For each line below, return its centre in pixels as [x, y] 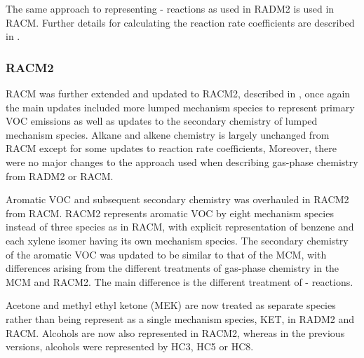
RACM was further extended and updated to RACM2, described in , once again [178, 93]
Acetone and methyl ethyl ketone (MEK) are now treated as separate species [171, 305]
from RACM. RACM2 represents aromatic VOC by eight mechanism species [170, 213]
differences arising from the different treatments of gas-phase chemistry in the [173, 268]
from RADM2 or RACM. [60, 175]
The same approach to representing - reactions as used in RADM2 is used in [170, 8]
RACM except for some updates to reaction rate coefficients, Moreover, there [171, 148]
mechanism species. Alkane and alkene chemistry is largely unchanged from [168, 134]
